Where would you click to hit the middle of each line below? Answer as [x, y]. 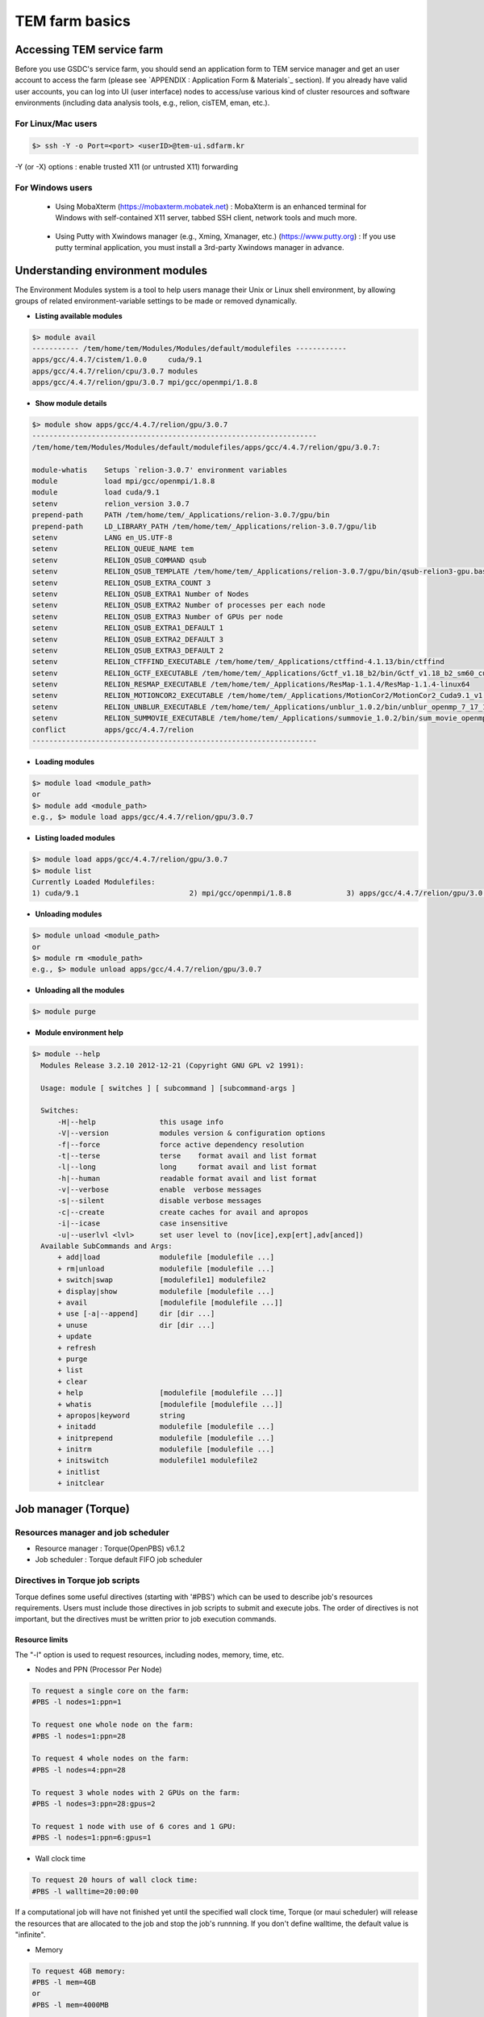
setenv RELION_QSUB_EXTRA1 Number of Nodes [140, 594]
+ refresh [77, 1348]
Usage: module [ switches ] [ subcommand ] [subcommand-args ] [168, 1088]
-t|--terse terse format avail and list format [188, 1155]
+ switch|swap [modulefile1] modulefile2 [162, 1280]
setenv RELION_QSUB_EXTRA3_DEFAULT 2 [127, 650]
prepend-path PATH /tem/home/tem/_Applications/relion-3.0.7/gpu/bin [181, 515]
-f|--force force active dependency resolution [181, 1144]
